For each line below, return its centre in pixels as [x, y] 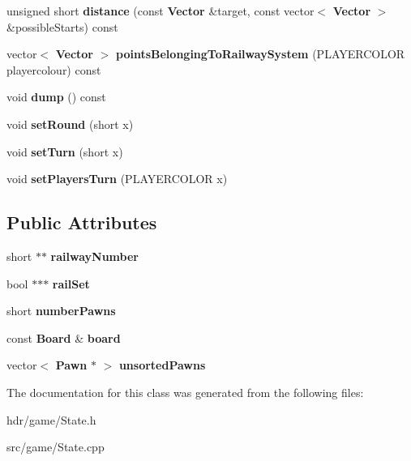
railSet [71, 283]
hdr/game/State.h [51, 419]
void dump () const [56, 97]
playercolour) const [54, 69]
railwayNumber [94, 256]
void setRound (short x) [70, 124]
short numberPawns [61, 311]
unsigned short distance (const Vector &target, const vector [161, 11]
